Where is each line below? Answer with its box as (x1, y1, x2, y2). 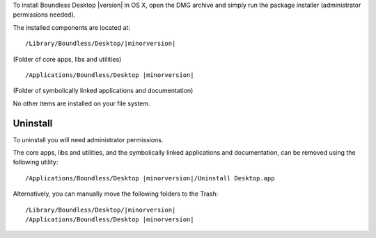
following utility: (13, 158, 58, 167)
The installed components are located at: (13, 23, 130, 31)
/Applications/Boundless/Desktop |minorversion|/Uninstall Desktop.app (25, 174, 275, 182)
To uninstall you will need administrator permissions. (13, 135, 164, 144)
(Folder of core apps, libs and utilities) (13, 55, 122, 63)
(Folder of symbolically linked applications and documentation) (13, 87, 194, 95)
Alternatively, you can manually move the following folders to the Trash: (13, 189, 219, 198)
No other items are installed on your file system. (13, 99, 150, 108)
